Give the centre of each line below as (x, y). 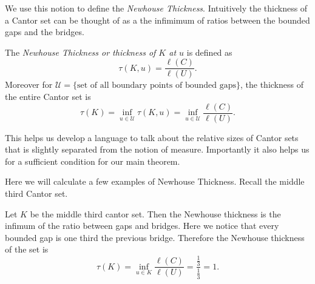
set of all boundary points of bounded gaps (157, 86)
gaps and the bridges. (45, 32)
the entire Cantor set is (48, 97)
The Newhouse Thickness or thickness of (80, 52)
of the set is (27, 249)
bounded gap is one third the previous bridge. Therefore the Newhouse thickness (155, 237)
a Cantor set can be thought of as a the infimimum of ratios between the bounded (157, 20)
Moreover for (29, 84)
